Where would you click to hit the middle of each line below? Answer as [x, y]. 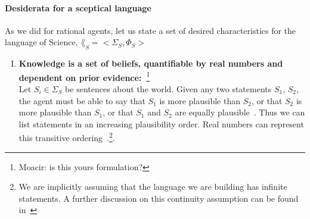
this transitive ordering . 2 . [67, 137]
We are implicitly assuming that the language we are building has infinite [153, 187]
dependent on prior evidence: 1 [84, 76]
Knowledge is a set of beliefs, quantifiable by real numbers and [151, 63]
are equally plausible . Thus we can [240, 112]
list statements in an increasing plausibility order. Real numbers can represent [161, 123]
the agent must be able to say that [82, 100]
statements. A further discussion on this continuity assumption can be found [159, 198]
